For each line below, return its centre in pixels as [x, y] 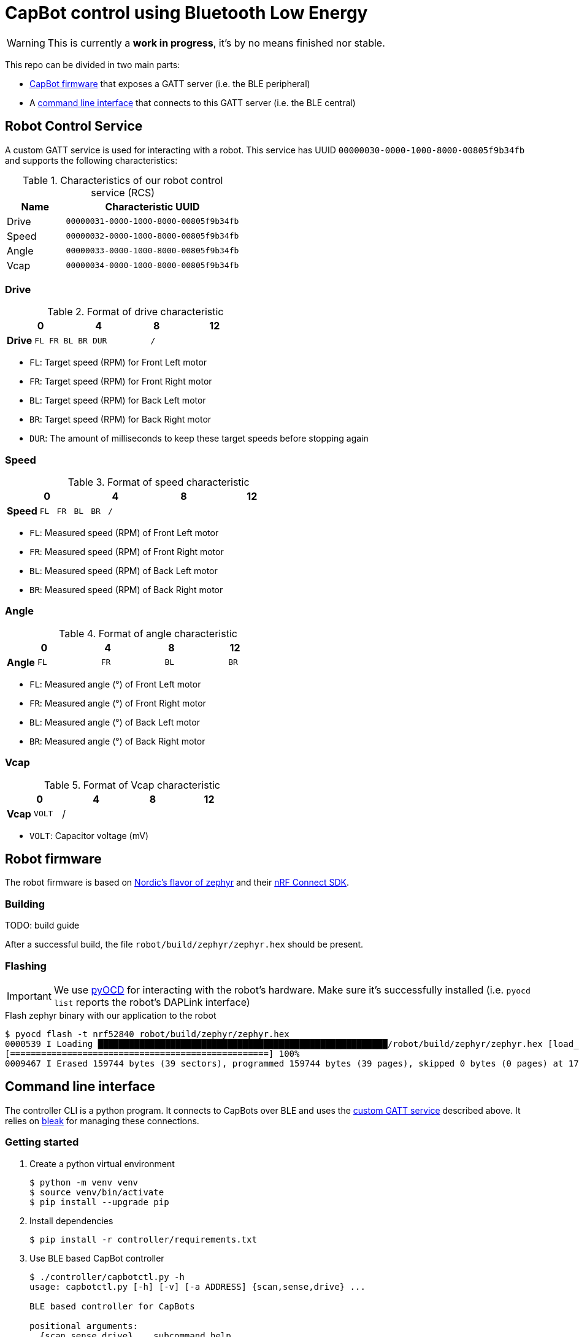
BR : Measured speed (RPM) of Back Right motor [126, 590]
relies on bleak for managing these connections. [102, 1121]
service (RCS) [123, 192]
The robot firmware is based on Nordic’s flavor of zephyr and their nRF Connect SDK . [177, 883]
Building [25, 904]
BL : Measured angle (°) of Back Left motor [115, 722]
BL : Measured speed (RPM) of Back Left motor [124, 571]
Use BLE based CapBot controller [97, 1258]
